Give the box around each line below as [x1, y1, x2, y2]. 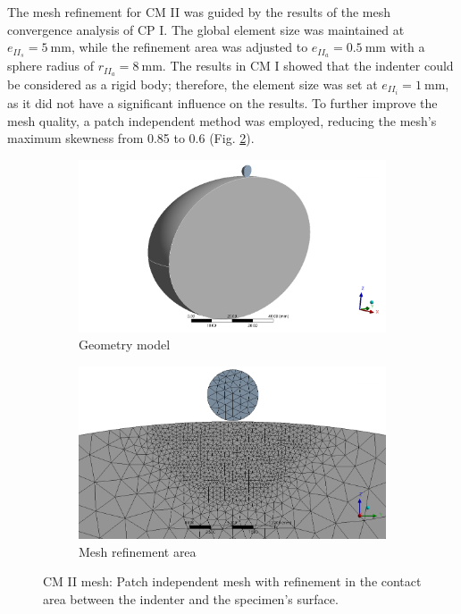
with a [390, 38, 425, 56]
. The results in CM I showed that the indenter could [162, 56, 454, 75]
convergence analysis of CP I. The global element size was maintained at [7, 20, 405, 38]
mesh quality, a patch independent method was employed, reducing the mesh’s [7, 111, 437, 130]
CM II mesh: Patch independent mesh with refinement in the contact [43, 572, 422, 591]
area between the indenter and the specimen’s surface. [43, 589, 339, 608]
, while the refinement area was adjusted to [71, 38, 308, 56]
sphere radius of [7, 56, 95, 75]
